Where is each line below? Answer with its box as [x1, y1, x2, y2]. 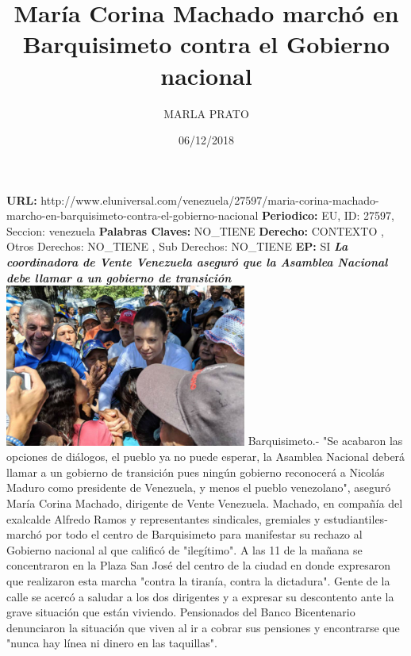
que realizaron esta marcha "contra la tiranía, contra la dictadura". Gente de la [6, 573, 390, 589]
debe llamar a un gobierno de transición [6, 269, 232, 286]
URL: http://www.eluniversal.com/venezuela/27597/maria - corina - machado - [6, 191, 379, 208]
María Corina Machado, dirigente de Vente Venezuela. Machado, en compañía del [6, 495, 403, 512]
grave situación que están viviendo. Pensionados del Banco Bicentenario [6, 604, 355, 620]
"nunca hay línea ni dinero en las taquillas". [6, 635, 217, 651]
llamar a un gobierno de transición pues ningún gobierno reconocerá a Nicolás [6, 463, 385, 480]
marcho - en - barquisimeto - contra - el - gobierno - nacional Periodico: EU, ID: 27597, [6, 207, 395, 224]
